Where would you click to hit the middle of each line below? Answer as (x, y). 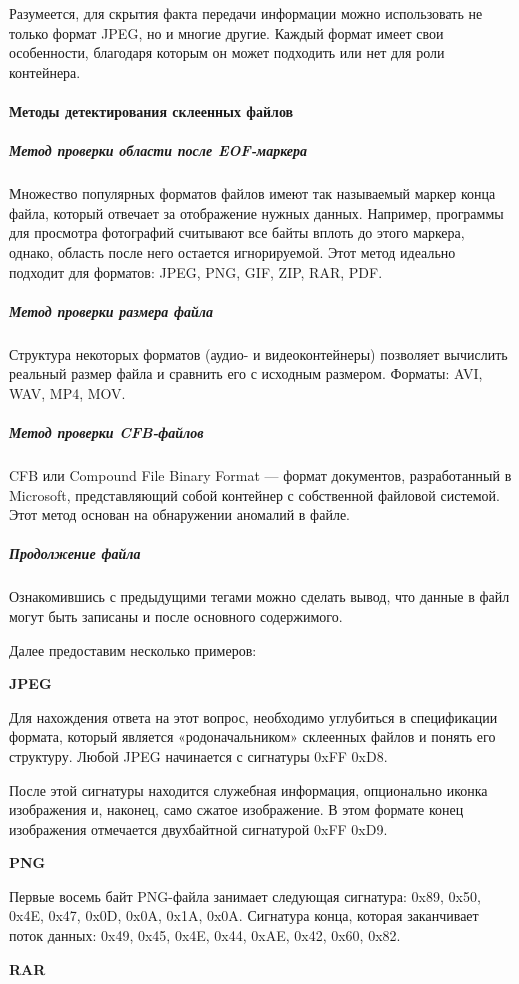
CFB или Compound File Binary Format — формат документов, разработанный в (260, 475)
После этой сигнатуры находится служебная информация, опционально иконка (248, 789)
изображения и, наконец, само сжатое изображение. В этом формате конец (236, 809)
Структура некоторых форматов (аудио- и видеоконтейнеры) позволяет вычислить (258, 353)
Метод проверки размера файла (111, 310)
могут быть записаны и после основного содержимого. (176, 615)
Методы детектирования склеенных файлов (151, 110)
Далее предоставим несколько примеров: (133, 649)
